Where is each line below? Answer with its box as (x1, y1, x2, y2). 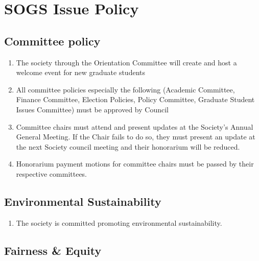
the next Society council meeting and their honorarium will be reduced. (16, 141, 240, 152)
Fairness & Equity (4, 242, 102, 258)
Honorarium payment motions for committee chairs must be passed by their (16, 158, 254, 169)
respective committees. (16, 168, 87, 179)
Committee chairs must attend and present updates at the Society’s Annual (16, 121, 253, 132)
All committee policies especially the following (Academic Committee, (16, 84, 235, 94)
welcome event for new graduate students (16, 67, 145, 78)
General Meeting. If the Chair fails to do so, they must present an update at (16, 131, 255, 142)
